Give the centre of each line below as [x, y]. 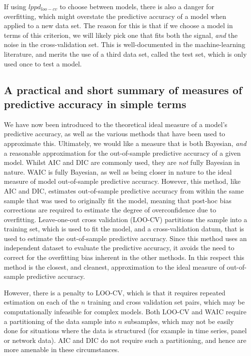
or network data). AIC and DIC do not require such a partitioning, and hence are [125, 340]
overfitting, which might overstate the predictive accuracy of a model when [115, 16]
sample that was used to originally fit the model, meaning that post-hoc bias [118, 200]
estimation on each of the [41, 302]
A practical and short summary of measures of [123, 89]
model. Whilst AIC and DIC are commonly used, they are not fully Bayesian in [122, 162]
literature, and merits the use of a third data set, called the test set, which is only [125, 54]
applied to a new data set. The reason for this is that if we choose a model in [118, 25]
